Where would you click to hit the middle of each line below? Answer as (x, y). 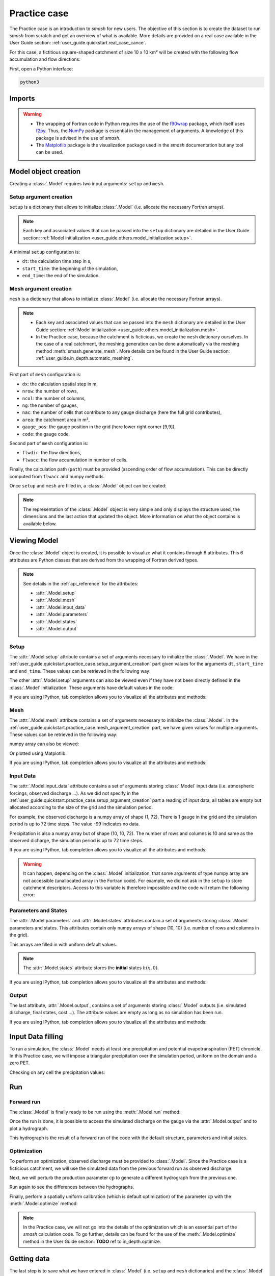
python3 (30, 82)
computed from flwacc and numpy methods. (57, 476)
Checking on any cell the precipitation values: (57, 1072)
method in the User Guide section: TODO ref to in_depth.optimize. (92, 1241)
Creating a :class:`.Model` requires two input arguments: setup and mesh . (87, 184)
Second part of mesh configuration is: (49, 443)
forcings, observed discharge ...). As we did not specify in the (74, 793)
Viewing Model (34, 541)
